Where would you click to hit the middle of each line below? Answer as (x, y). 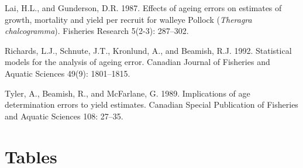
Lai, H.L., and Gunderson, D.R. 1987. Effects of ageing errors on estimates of (143, 8)
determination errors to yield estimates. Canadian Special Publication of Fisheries (151, 104)
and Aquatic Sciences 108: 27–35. (64, 116)
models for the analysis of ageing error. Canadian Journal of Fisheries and (137, 62)
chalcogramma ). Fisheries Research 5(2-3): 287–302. (97, 31)
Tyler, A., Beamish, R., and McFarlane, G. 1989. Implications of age (128, 93)
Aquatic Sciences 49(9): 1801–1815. (68, 73)
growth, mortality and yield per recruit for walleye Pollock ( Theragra (128, 19)
